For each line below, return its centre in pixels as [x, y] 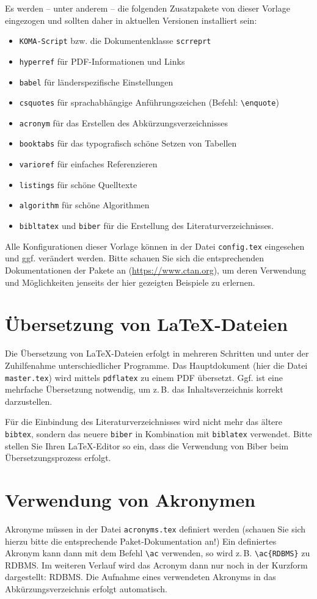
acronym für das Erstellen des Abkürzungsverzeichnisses [123, 122]
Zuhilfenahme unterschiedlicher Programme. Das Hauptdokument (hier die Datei [156, 365]
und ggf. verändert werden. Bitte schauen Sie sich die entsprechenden [135, 258]
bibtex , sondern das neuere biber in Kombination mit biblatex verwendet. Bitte [158, 433]
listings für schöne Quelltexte [78, 184]
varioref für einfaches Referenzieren [88, 164]
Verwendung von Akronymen [130, 499]
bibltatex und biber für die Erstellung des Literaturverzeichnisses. [147, 226]
